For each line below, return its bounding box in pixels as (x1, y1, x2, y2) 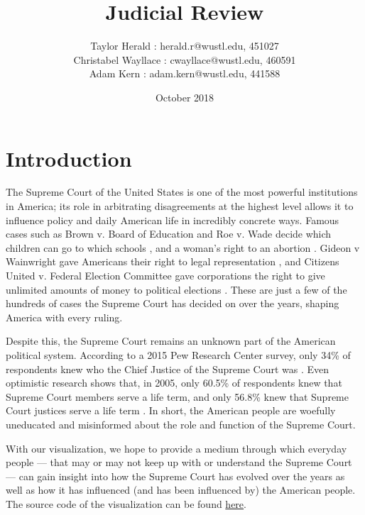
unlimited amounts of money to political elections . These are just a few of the (6, 282, 347, 297)
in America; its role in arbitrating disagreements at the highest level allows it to (6, 199, 354, 214)
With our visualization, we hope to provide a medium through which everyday (6, 441, 347, 455)
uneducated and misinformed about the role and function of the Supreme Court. (6, 416, 356, 431)
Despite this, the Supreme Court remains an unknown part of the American (6, 333, 336, 348)
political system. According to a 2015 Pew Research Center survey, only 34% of (6, 347, 351, 362)
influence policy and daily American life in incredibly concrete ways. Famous (6, 212, 339, 227)
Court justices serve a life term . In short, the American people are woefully (6, 403, 336, 418)
